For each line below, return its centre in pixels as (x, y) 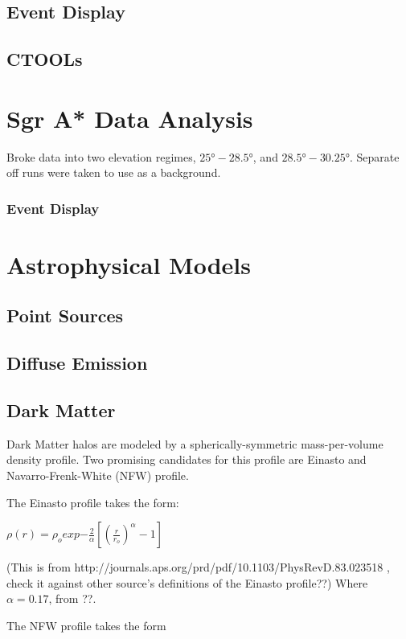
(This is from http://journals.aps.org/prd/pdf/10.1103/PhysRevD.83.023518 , (198, 567)
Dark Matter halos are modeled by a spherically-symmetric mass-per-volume (195, 443)
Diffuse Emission (77, 363)
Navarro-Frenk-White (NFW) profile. (98, 475)
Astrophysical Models (129, 264)
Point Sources (65, 315)
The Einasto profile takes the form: (93, 502)
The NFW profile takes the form (86, 626)
